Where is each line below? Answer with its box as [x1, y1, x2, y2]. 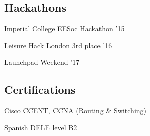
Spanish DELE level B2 [4, 122, 77, 132]
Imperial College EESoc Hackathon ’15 [4, 23, 125, 34]
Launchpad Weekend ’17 [4, 57, 80, 67]
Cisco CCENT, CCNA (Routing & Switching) [4, 105, 147, 116]
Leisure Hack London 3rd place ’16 [4, 40, 112, 50]
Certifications [4, 82, 76, 97]
